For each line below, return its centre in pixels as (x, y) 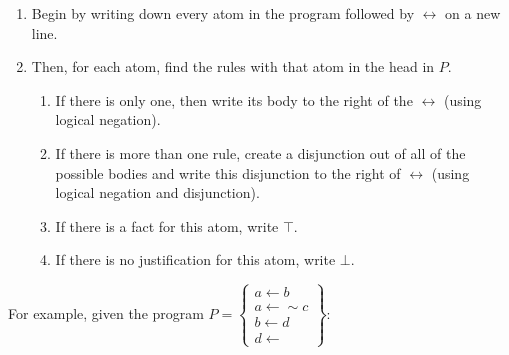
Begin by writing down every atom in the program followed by (223, 13)
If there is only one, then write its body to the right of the (234, 99)
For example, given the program (106, 312)
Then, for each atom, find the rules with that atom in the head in (233, 66)
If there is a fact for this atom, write (167, 225)
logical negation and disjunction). (157, 192)
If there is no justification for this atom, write (195, 259)
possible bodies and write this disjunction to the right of (228, 172)
